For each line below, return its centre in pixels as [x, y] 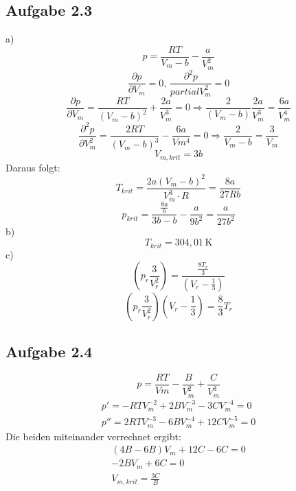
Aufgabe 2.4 [49, 351]
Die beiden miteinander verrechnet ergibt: [93, 436]
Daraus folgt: [33, 167]
